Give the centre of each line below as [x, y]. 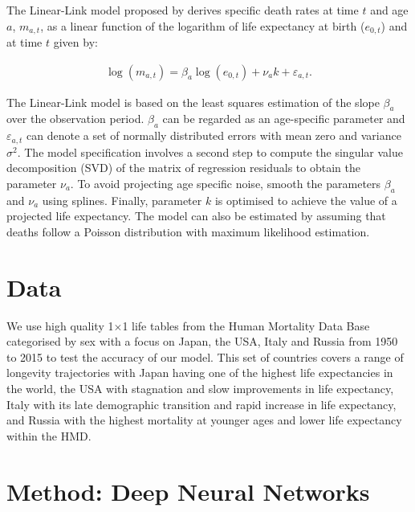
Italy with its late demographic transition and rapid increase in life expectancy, [201, 404]
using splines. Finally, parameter [122, 200]
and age [389, 10]
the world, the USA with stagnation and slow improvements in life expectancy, [200, 388]
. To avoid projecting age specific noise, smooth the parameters [226, 183]
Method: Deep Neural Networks [188, 491]
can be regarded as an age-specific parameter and [284, 119]
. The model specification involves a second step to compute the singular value [210, 152]
